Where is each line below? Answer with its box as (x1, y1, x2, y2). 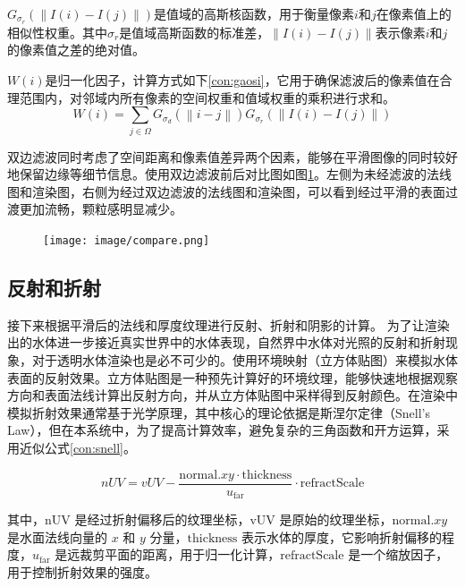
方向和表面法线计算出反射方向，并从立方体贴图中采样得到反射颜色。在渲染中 (7, 386, 458, 404)
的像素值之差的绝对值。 (7, 40, 145, 59)
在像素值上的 (376, 4, 452, 22)
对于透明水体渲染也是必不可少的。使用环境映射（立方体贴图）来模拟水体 (31, 350, 458, 369)
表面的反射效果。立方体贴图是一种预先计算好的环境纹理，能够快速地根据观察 (7, 368, 458, 387)
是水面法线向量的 (7, 527, 107, 546)
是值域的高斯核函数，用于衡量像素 (154, 4, 355, 22)
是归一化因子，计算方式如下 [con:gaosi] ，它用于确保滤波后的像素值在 (45, 71, 440, 89)
